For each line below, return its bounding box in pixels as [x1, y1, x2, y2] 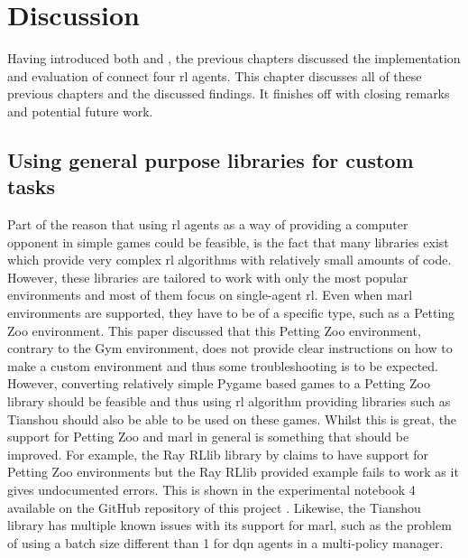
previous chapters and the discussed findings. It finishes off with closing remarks [7, 84, 450, 103]
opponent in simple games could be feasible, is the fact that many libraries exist [7, 232, 449, 251]
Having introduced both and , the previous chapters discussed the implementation [7, 49, 461, 68]
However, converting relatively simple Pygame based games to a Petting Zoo [7, 374, 430, 393]
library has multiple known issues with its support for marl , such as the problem [7, 516, 452, 535]
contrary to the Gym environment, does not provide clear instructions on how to [7, 339, 453, 358]
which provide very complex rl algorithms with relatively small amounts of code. [7, 250, 452, 269]
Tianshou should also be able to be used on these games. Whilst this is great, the [7, 409, 457, 428]
